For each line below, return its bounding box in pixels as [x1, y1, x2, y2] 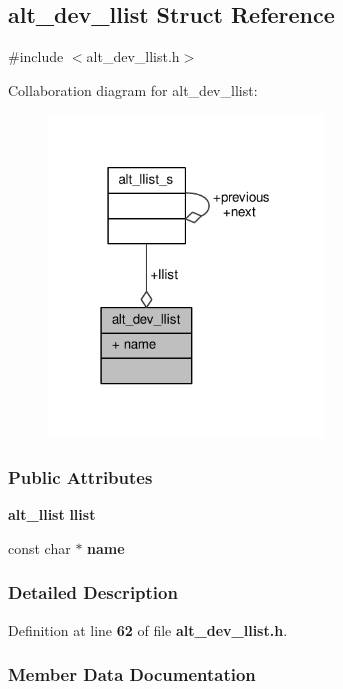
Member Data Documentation [8, 662, 256, 687]
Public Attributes [8, 464, 153, 489]
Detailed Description [8, 580, 178, 605]
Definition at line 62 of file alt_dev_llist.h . [8, 619, 288, 640]
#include [8, 46, 64, 67]
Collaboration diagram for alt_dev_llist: [8, 79, 258, 100]
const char [8, 537, 71, 558]
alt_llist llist [8, 504, 96, 525]
